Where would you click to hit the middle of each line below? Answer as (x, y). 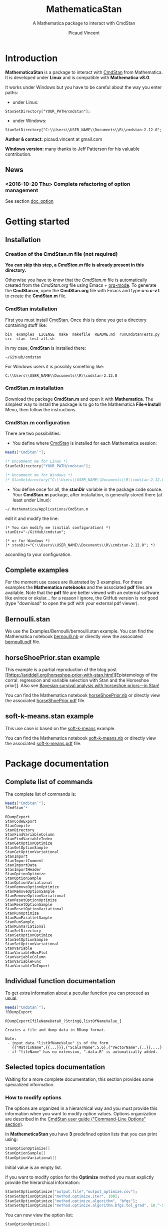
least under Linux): (32, 500)
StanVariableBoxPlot (27, 953)
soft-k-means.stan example (49, 716)
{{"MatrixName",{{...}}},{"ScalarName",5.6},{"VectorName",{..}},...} (87, 1048)
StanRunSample (20, 922)
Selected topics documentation (55, 1067)
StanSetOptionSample (27, 939)
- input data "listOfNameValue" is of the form (58, 1043)
